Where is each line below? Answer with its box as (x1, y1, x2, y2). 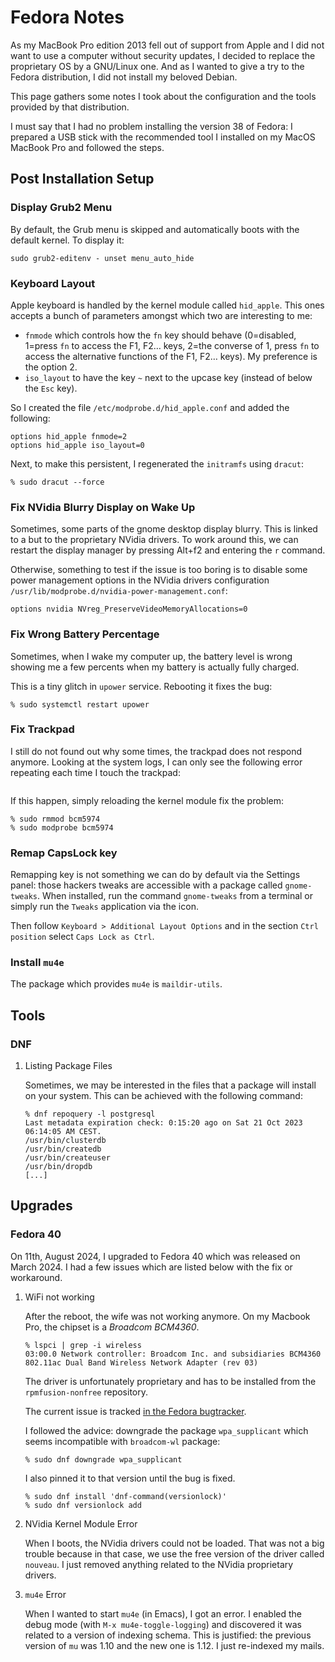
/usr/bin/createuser (24, 1153, 111, 1163)
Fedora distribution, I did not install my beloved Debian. (10, 71, 238, 83)
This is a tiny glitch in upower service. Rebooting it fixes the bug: (10, 680, 273, 692)
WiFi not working (24, 1291, 95, 1303)
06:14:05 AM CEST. (24, 1127, 102, 1137)
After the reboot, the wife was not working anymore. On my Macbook (24, 1310, 311, 1322)
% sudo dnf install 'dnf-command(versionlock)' (24, 1491, 227, 1501)
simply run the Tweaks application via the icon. (10, 901, 199, 913)
